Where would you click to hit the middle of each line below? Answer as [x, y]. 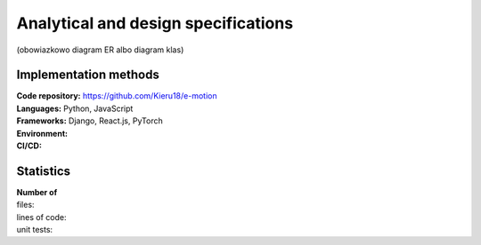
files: [25, 205]
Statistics [44, 171]
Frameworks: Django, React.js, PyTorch [90, 121]
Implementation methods [88, 75]
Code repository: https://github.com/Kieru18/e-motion [117, 96]
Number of [37, 192]
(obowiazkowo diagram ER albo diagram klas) [100, 50]
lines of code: [41, 217]
